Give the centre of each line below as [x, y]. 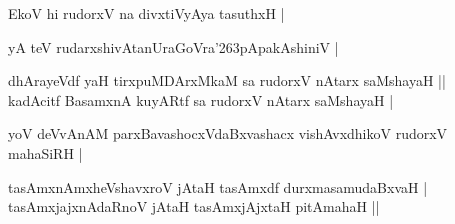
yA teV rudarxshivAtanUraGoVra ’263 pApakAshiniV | [173, 46]
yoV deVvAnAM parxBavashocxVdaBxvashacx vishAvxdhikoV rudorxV [228, 133]
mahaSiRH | [45, 152]
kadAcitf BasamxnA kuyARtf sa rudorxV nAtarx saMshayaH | [201, 99]
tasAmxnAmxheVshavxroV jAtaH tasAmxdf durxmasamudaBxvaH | [218, 186]
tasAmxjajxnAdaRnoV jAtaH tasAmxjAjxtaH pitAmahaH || [194, 206]
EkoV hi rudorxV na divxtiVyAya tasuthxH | [146, 13]
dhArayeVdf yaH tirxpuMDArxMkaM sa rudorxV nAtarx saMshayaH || [227, 80]
